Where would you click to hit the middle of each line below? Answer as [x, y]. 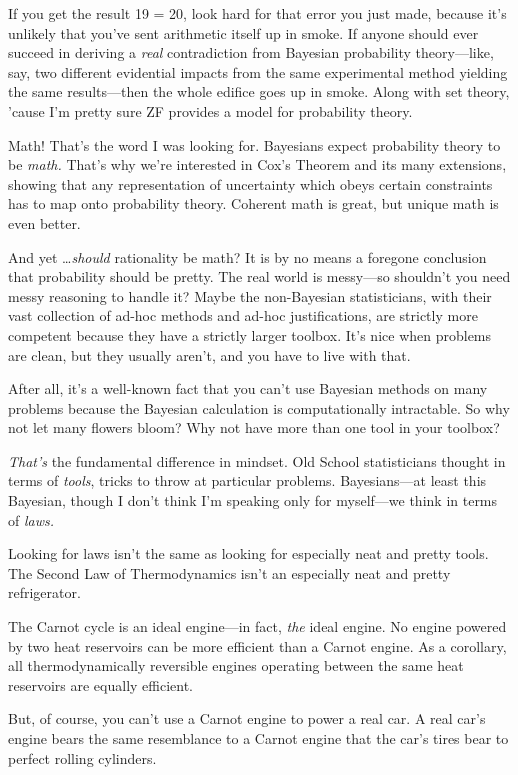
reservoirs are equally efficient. [101, 684]
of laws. [31, 519]
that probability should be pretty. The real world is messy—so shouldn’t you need [259, 276]
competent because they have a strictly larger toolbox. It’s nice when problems [250, 334]
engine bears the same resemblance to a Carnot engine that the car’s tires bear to [258, 738]
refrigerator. [44, 592]
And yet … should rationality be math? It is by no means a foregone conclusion [247, 256]
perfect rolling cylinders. [82, 757]
